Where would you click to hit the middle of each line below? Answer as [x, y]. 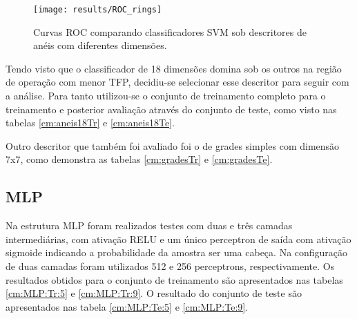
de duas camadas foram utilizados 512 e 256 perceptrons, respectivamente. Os [170, 265]
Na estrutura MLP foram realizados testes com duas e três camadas [149, 225]
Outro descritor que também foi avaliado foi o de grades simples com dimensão [173, 145]
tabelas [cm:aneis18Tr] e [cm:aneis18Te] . [90, 123]
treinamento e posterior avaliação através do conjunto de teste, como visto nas [171, 109]
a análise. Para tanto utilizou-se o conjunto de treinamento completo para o [166, 96]
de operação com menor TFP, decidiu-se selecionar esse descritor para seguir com [177, 82]
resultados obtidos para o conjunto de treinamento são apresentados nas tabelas [174, 279]
